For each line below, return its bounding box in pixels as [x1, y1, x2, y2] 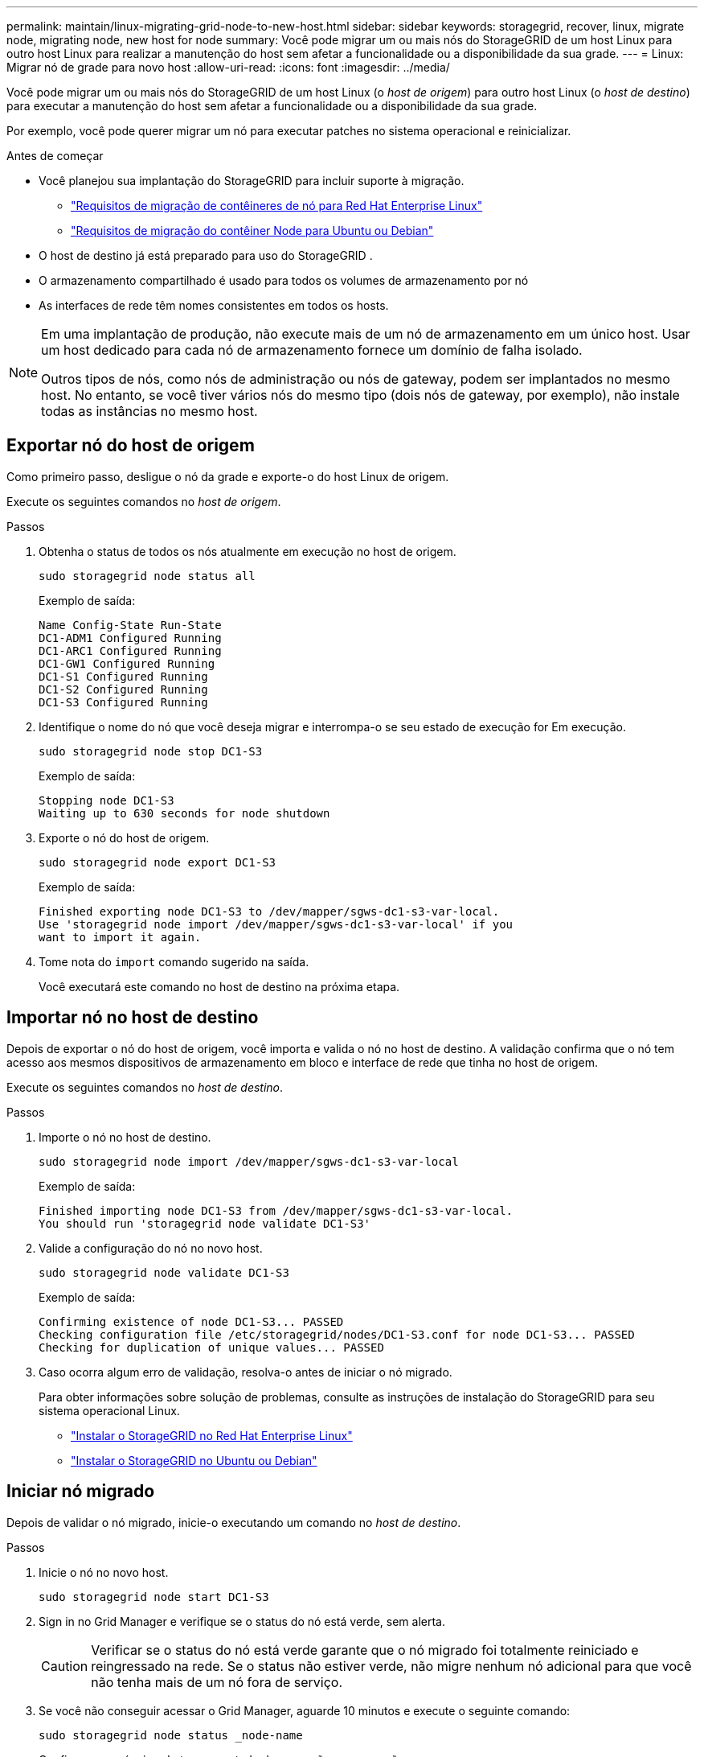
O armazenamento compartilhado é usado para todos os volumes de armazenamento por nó [39, 274, 529, 287]
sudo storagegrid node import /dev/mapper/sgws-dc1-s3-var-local [39, 1154, 459, 1168]
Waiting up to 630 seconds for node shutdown [39, 806, 330, 820]
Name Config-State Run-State [39, 618, 222, 632]
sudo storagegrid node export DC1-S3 [39, 855, 276, 869]
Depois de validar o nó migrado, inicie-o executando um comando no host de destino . [6, 1515, 461, 1529]
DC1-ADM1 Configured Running [39, 631, 222, 644]
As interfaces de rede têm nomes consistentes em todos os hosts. [39, 298, 389, 312]
